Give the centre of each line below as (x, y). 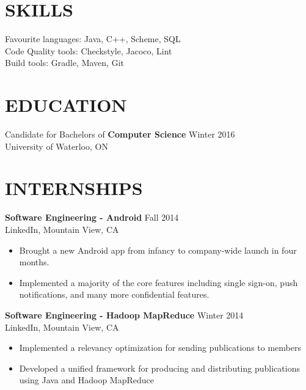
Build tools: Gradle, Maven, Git (64, 63)
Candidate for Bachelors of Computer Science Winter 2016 (120, 134)
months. (34, 262)
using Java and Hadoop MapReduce (87, 380)
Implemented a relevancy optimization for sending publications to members (160, 348)
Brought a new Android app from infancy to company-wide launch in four (158, 250)
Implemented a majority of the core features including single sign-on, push (158, 282)
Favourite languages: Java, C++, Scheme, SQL (93, 39)
